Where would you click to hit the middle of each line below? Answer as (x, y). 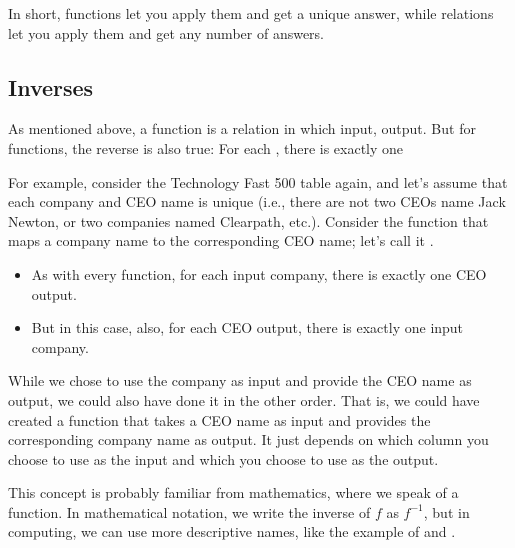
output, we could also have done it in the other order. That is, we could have (244, 399)
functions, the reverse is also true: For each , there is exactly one (206, 147)
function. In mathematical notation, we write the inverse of (189, 511)
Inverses (51, 86)
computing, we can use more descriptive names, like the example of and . (232, 531)
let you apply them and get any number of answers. (166, 32)
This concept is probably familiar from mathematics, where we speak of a (233, 492)
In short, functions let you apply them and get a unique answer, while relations (251, 13)
